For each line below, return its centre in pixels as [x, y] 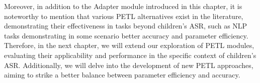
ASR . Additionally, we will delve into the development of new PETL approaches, [129, 65]
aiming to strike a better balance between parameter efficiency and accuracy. [122, 75]
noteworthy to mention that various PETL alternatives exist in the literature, [124, 16]
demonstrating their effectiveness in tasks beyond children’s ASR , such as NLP [126, 26]
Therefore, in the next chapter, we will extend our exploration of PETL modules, [129, 45]
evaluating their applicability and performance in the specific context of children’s [130, 55]
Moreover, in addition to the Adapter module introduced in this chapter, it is [123, 6]
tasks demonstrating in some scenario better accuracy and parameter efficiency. [126, 35]
